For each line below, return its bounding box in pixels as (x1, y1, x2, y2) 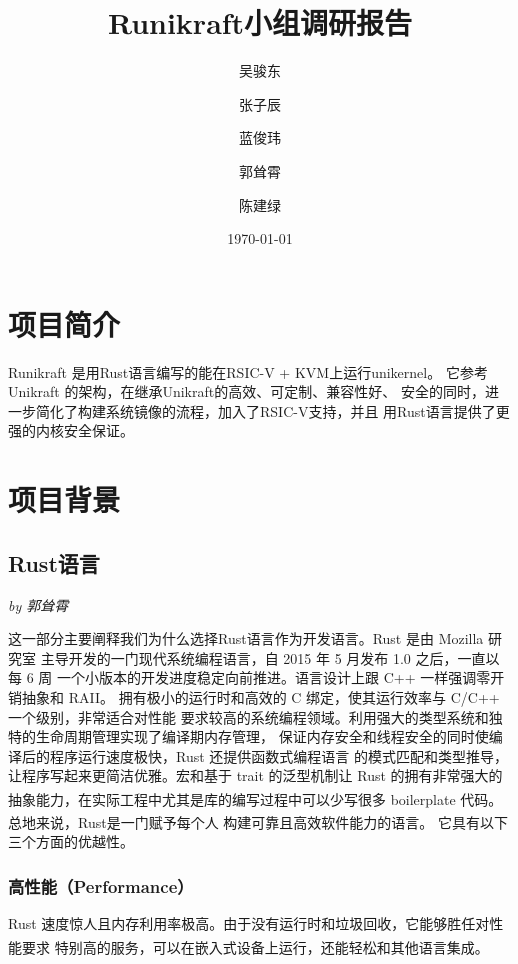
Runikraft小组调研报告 (107, 2, 413, 43)
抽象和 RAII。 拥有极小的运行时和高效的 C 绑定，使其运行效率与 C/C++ (21, 686, 500, 707)
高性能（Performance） (8, 873, 194, 898)
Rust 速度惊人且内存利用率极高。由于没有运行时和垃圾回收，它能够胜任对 (8, 913, 490, 934)
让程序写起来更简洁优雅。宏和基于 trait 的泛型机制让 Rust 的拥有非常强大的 (8, 765, 503, 786)
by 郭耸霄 (8, 594, 69, 615)
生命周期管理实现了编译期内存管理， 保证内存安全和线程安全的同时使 (35, 726, 489, 747)
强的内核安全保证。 (8, 420, 134, 441)
